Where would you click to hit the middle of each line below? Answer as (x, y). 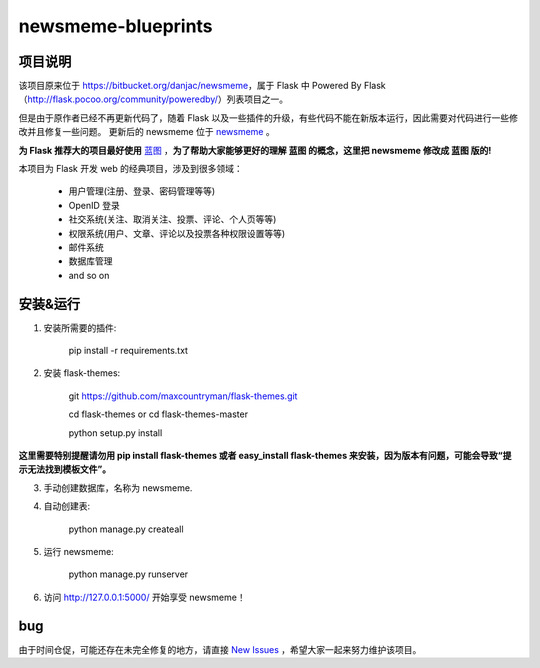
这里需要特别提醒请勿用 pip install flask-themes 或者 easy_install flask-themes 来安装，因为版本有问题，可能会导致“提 (265, 455)
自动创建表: (67, 506)
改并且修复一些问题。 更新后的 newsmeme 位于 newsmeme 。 (146, 132)
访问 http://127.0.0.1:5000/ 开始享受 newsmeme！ (144, 597)
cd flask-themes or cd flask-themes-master (158, 414)
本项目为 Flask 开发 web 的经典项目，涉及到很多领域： (131, 169)
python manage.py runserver (128, 574)
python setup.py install (115, 432)
